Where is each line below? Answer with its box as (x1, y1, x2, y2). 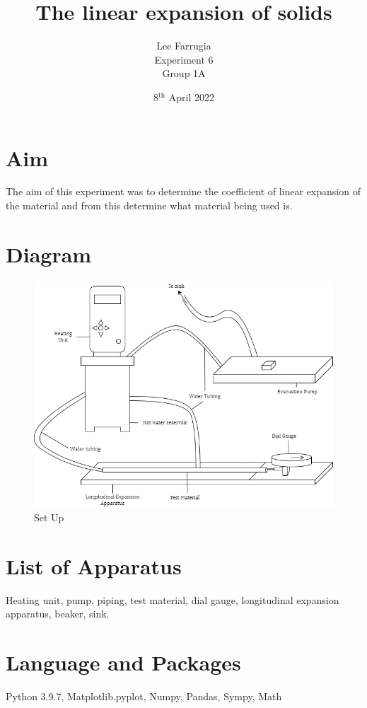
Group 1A (162, 66, 206, 81)
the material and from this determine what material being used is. (6, 198, 293, 213)
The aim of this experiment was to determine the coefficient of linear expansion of (6, 184, 361, 199)
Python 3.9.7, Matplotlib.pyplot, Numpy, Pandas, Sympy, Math (6, 689, 282, 704)
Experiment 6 (154, 52, 214, 66)
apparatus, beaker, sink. (6, 606, 110, 621)
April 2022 (168, 89, 214, 104)
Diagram (6, 239, 92, 268)
